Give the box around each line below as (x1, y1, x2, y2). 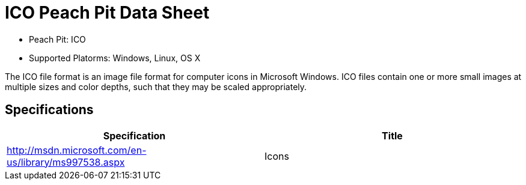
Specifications (5, 102, 94, 118)
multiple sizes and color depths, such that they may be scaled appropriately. (5, 81, 307, 92)
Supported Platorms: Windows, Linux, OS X (29, 52, 201, 63)
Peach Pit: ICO (29, 34, 86, 44)
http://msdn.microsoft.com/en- (7, 144, 147, 156)
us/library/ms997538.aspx (7, 156, 125, 168)
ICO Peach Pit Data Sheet (5, 2, 210, 23)
